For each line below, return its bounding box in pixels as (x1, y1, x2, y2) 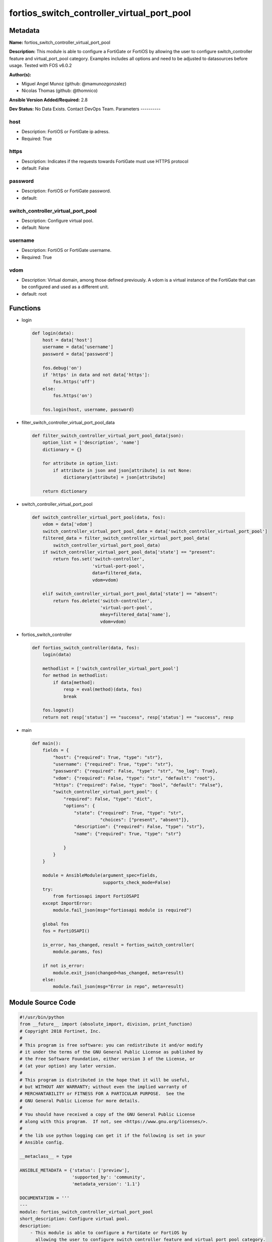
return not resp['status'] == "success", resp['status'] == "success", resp (42, 714, 234, 720)
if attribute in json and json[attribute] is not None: (53, 467, 192, 473)
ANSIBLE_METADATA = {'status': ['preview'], (19, 1167, 130, 1173)
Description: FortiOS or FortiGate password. (21, 188, 111, 194)
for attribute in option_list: (42, 461, 119, 466)
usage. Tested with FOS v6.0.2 (9, 63, 72, 69)
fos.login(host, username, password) (42, 406, 135, 412)
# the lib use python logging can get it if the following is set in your (19, 1133, 206, 1138)
